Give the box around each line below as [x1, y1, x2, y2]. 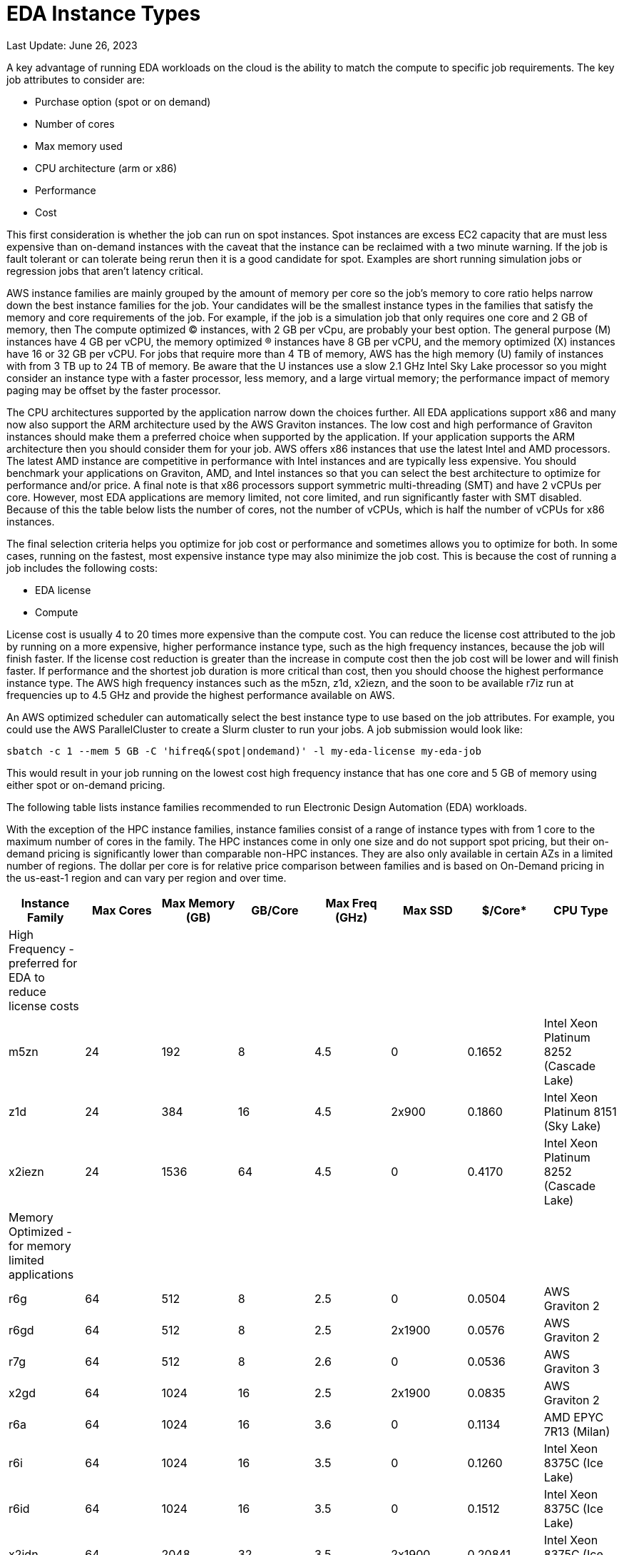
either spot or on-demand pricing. [6, 778, 165, 791]
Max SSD [402, 902, 453, 917]
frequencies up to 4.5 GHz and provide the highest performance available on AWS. [6, 688, 395, 701]
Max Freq [325, 895, 377, 910]
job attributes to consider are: [6, 73, 145, 86]
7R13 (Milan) [543, 1424, 610, 1439]
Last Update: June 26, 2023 [6, 39, 138, 51]
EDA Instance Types [6, 1, 201, 26]
